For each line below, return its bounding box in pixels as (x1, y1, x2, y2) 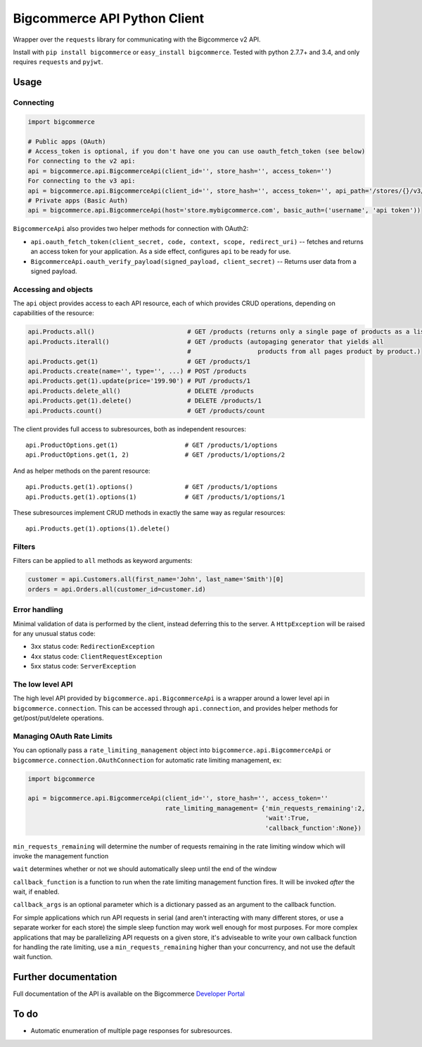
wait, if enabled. (13, 887, 60, 896)
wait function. (13, 953, 53, 961)
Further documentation (13, 971, 117, 983)
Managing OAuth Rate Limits (13, 731, 113, 741)
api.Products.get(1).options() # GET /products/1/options (25, 483, 278, 491)
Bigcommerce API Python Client (13, 11, 204, 26)
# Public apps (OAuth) (27, 137, 106, 146)
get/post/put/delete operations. (13, 714, 104, 723)
